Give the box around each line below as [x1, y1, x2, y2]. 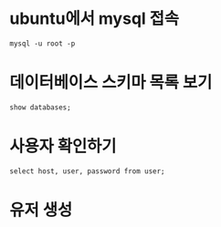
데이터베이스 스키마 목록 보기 [9, 72, 213, 93]
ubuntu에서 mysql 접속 [9, 8, 180, 29]
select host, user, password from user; [9, 166, 166, 176]
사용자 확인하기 [9, 136, 117, 157]
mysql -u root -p [9, 38, 76, 48]
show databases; [9, 102, 71, 112]
